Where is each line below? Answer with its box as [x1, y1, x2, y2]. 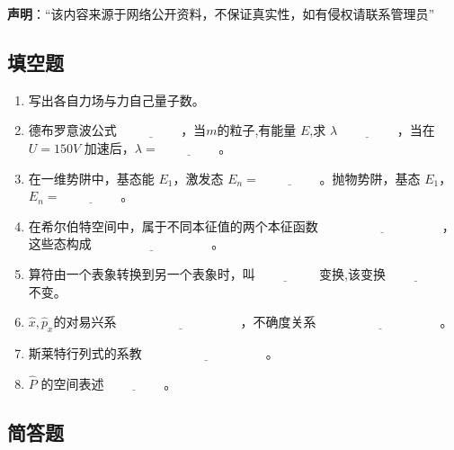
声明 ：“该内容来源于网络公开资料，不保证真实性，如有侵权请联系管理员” [7, 4, 435, 22]
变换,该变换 [319, 264, 387, 283]
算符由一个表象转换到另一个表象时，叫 [28, 264, 255, 283]
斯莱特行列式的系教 [28, 343, 142, 362]
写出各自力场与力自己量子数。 [28, 90, 205, 109]
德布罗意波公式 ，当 [28, 121, 207, 139]
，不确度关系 [240, 312, 316, 331]
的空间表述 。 [40, 373, 177, 392]
